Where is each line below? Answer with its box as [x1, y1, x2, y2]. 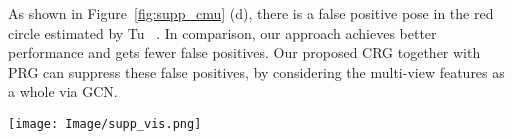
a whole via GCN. [8, 81, 118, 102]
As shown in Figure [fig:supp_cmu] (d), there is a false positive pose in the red [8, 3, 494, 23]
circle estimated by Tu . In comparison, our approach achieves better [8, 22, 437, 43]
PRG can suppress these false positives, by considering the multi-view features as [8, 61, 505, 82]
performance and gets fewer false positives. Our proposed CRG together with [8, 42, 481, 63]
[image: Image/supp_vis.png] [8, 116, 202, 131]
